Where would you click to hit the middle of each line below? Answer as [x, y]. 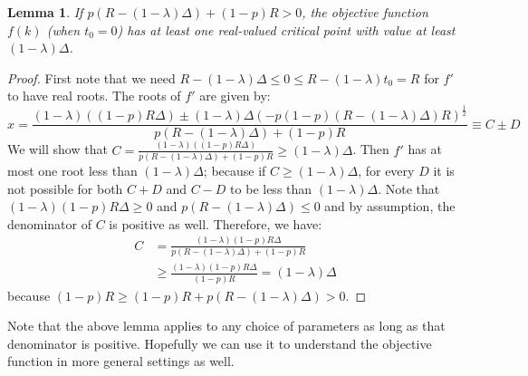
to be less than [271, 188]
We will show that [58, 149]
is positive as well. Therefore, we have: [216, 223]
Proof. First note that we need [91, 77]
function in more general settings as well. [121, 361]
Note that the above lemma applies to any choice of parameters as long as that [226, 326]
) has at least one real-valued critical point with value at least [286, 29]
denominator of [50, 223]
